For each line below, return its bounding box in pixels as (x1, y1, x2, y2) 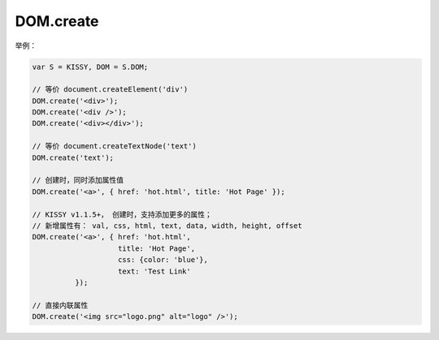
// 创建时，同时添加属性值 (32, 175, 124, 185)
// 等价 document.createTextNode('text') (32, 142, 197, 151)
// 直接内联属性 (32, 300, 89, 310)
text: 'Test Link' (118, 266, 191, 276)
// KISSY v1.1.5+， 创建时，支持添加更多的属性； (32, 209, 212, 219)
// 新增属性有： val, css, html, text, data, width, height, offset (32, 222, 302, 230)
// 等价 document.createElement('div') (32, 85, 189, 94)
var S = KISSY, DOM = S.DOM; (32, 62, 149, 71)
